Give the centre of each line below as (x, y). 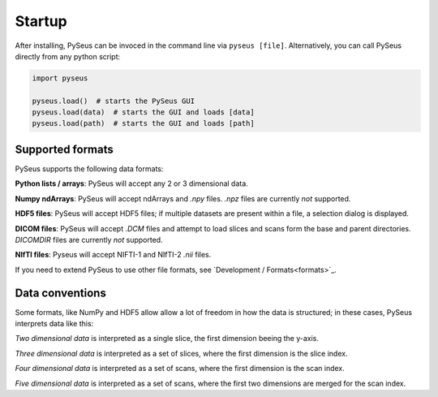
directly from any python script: (68, 56)
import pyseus (60, 78)
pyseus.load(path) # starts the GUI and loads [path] (143, 123)
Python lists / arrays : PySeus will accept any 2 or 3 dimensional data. (132, 183)
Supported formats (64, 149)
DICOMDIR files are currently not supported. (89, 239)
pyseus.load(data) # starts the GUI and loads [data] (143, 112)
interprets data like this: (54, 324)
